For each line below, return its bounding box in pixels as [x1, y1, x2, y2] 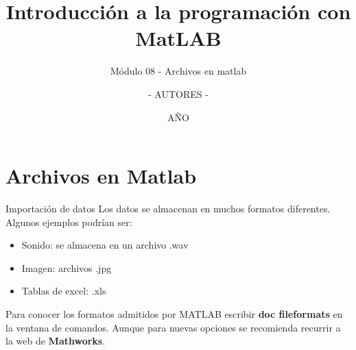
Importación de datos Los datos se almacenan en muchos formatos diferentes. [5, 201, 331, 216]
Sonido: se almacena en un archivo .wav [21, 238, 189, 252]
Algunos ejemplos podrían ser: [5, 214, 132, 229]
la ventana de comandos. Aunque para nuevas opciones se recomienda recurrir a [5, 320, 341, 334]
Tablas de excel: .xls [21, 284, 106, 298]
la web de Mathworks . [5, 334, 106, 348]
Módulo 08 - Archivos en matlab [110, 64, 247, 78]
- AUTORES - [148, 86, 209, 101]
